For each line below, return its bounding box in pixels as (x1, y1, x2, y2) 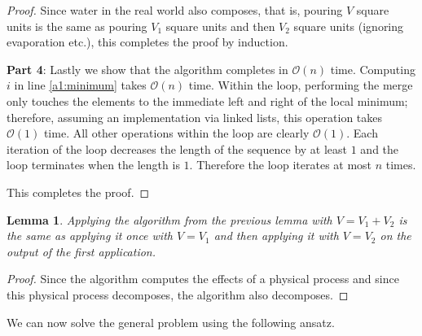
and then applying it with (213, 227, 339, 244)
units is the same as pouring (7, 17, 147, 34)
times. (385, 156, 416, 173)
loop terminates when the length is (7, 156, 180, 173)
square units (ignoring (293, 17, 404, 34)
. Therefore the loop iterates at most (189, 156, 372, 173)
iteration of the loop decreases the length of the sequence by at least (7, 140, 348, 157)
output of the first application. (7, 242, 156, 260)
